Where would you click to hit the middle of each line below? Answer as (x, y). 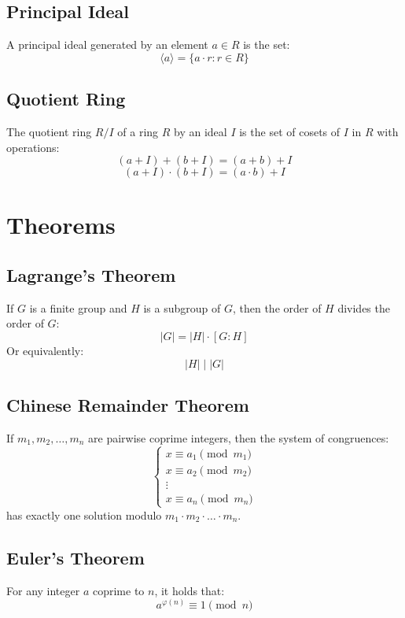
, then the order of (277, 307)
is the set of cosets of (290, 131)
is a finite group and (78, 307)
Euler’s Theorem (75, 557)
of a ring (138, 131)
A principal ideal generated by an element (107, 44)
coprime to (118, 590)
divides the (364, 307)
